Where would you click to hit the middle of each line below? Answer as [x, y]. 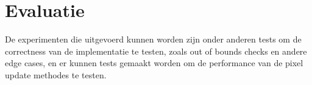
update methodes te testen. [56, 74]
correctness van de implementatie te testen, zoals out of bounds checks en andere [156, 51]
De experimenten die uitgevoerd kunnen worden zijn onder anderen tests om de [153, 39]
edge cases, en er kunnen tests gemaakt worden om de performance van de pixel [154, 63]
